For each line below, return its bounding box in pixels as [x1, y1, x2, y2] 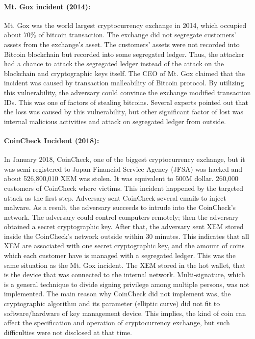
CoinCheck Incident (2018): [4, 135, 99, 145]
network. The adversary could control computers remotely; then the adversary [4, 211, 239, 222]
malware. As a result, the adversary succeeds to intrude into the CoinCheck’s [4, 202, 236, 212]
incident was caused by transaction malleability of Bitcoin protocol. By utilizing [4, 78, 244, 88]
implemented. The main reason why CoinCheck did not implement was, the [4, 288, 231, 299]
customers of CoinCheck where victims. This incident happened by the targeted [4, 183, 244, 193]
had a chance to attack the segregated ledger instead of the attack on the [4, 58, 224, 69]
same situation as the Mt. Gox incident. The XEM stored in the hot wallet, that [4, 260, 246, 270]
